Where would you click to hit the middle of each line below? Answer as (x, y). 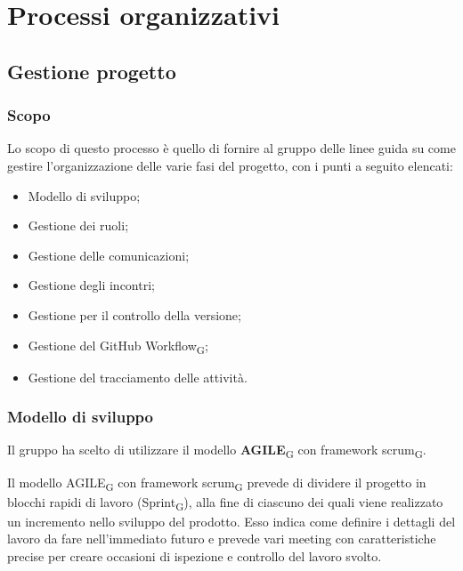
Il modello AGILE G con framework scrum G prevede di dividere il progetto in (217, 483)
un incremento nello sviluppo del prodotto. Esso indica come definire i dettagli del (231, 521)
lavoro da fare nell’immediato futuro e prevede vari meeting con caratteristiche (222, 539)
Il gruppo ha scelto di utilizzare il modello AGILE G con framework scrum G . (217, 451)
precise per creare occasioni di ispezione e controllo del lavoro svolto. (195, 556)
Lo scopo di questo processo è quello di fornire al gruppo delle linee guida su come (231, 148)
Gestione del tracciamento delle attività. (138, 377)
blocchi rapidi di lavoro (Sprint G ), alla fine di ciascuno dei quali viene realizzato (225, 503)
